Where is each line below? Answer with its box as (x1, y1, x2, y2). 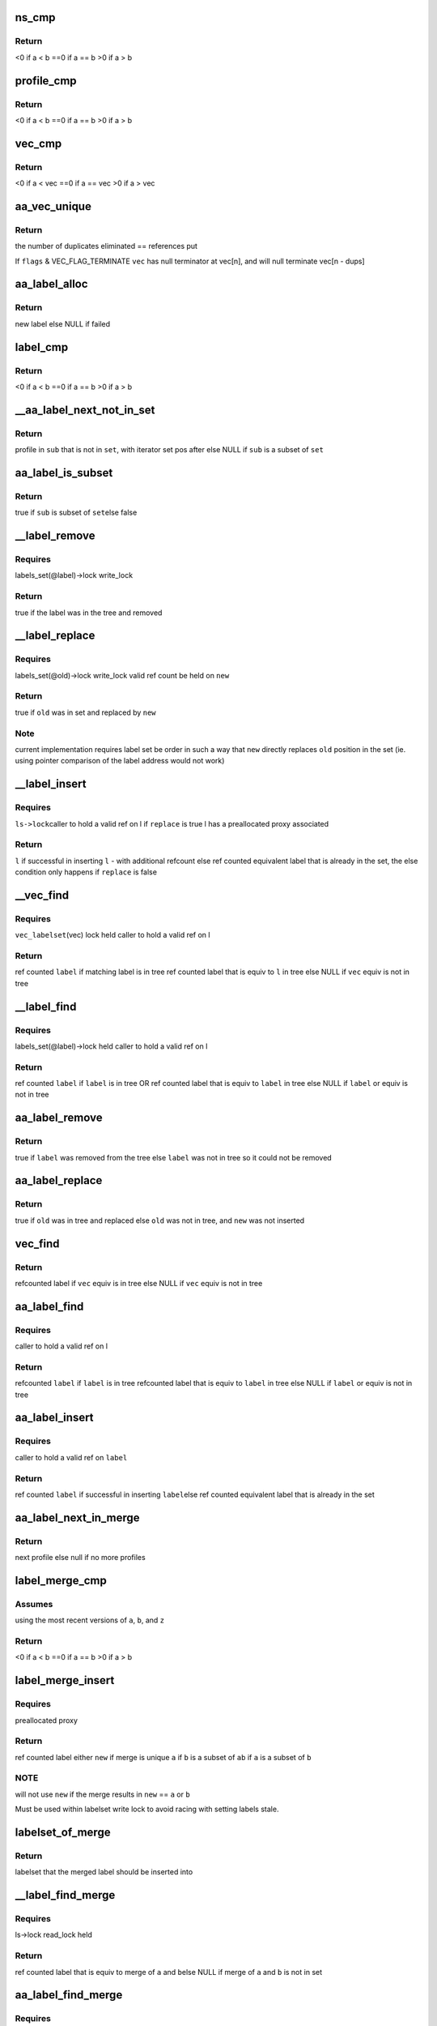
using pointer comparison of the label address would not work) (15, 756, 225, 766)
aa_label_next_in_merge (15, 1511, 141, 1524)
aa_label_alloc (15, 277, 88, 291)
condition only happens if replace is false (15, 867, 158, 877)
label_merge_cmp (15, 1573, 107, 1588)
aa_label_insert (15, 1411, 94, 1425)
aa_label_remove (15, 1111, 103, 1125)
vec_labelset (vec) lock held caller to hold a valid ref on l (15, 930, 210, 940)
